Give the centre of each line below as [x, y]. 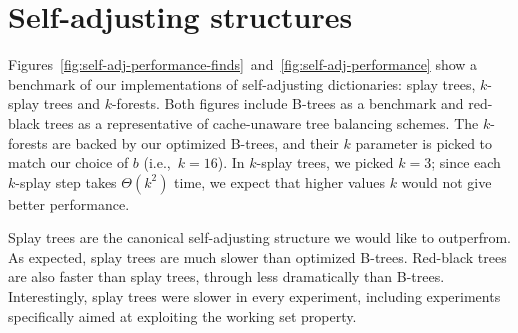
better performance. [69, 203]
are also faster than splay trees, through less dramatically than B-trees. [226, 276]
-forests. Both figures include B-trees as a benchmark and [287, 103]
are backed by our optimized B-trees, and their [195, 142]
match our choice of [68, 162]
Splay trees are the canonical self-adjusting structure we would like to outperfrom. [259, 237]
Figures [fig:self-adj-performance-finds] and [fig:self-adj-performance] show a [243, 64]
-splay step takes [66, 181]
